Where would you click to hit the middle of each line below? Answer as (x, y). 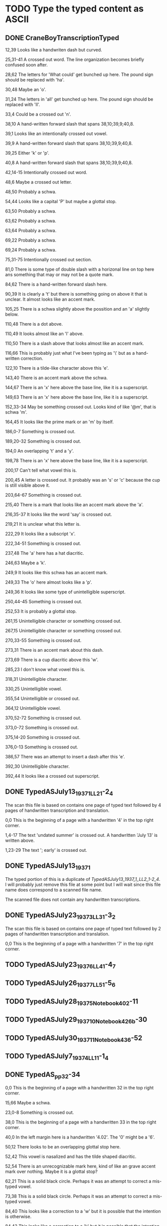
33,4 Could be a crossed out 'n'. (38, 114)
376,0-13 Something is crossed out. (42, 747)
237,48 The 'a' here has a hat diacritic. (45, 553)
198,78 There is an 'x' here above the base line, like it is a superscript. (77, 460)
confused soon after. (27, 65)
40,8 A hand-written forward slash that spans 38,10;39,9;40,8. (69, 163)
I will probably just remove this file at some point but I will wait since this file (83, 884)
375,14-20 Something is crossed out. (43, 737)
